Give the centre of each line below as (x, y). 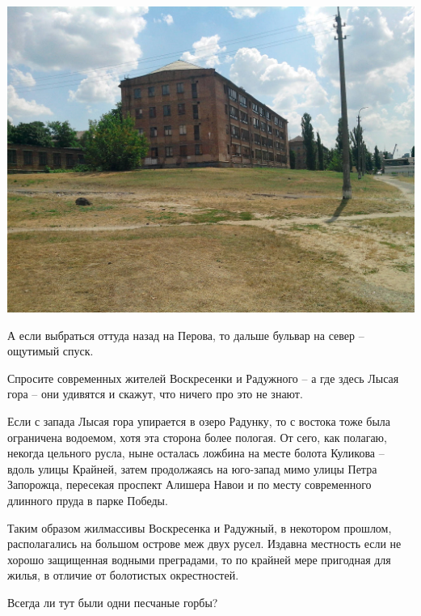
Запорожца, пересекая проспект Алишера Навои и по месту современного (189, 484)
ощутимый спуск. (51, 351)
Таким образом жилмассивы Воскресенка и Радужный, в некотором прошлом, (200, 527)
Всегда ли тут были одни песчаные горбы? (113, 602)
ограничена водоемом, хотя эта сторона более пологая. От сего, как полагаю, (197, 437)
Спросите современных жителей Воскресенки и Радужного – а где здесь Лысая (203, 378)
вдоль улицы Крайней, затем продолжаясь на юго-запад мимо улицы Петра (192, 468)
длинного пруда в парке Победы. (88, 500)
